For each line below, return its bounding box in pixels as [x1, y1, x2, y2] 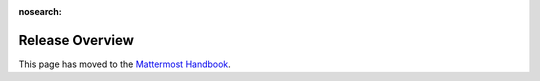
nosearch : [18, 6, 62, 17]
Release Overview [18, 31, 135, 49]
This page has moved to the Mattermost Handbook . [18, 58, 232, 70]
